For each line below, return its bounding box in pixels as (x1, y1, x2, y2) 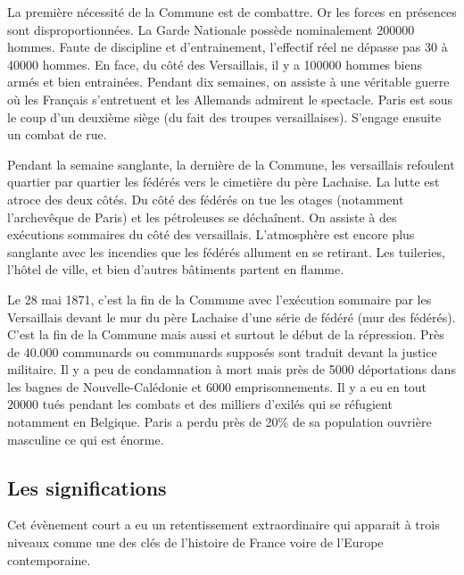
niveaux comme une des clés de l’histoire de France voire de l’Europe (7, 533, 384, 552)
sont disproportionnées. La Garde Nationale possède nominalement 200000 (7, 20, 415, 38)
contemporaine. (7, 550, 91, 569)
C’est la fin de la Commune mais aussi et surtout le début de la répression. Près (7, 325, 444, 344)
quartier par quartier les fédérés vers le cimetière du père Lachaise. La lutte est (7, 172, 440, 191)
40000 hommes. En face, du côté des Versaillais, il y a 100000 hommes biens (7, 54, 422, 73)
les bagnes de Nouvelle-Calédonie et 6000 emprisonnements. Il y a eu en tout (7, 377, 427, 396)
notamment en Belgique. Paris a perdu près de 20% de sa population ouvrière (7, 412, 432, 431)
